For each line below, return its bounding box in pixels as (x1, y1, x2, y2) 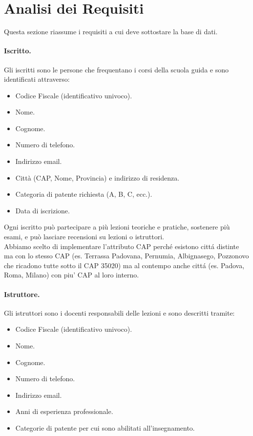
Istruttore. (4, 289, 40, 299)
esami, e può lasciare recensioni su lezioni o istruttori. (4, 231, 164, 242)
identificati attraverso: (4, 74, 70, 84)
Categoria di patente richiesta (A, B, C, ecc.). (15, 189, 152, 199)
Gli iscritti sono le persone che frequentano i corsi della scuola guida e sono (4, 64, 229, 74)
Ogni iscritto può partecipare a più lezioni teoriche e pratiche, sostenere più (4, 222, 230, 232)
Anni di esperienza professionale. (15, 406, 113, 416)
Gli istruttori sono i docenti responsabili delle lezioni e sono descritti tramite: (4, 307, 235, 318)
